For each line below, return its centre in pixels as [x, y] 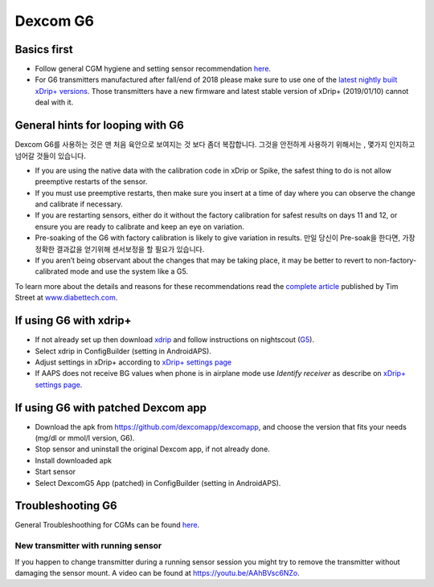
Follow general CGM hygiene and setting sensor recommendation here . [153, 69]
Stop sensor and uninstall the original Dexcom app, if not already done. [153, 449]
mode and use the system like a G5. [129, 271]
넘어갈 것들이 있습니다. [50, 156]
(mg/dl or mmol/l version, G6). [85, 438]
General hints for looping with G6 [99, 126]
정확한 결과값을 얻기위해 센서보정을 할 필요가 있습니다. [120, 249]
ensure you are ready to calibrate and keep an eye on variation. [139, 226]
